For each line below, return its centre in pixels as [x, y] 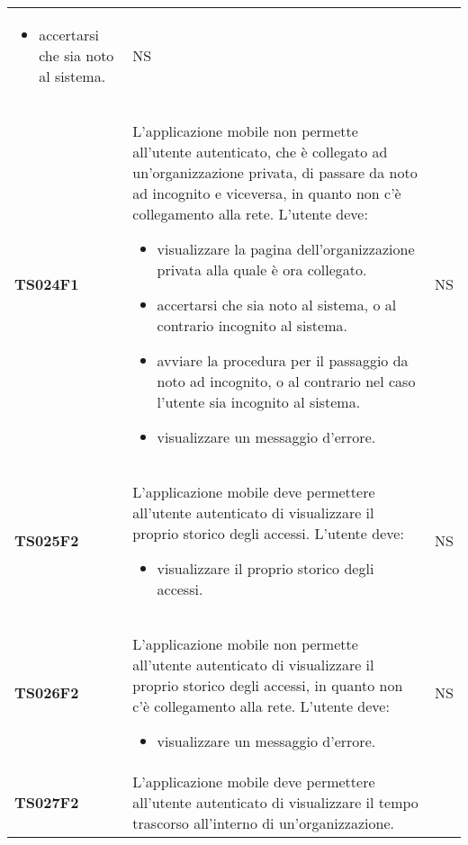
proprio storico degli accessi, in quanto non [268, 685]
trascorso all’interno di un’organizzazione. [263, 823]
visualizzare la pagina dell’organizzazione [286, 249]
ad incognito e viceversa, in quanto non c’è [267, 193]
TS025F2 [47, 540]
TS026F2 [47, 692]
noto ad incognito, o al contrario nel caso [286, 381]
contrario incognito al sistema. [252, 325]
